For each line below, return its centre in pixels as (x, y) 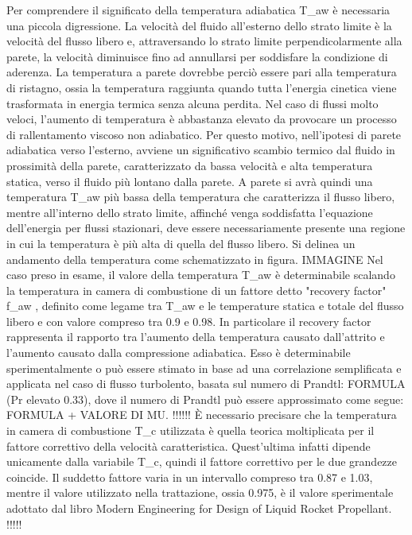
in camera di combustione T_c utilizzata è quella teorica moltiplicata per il (190, 430)
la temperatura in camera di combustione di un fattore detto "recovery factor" (196, 290)
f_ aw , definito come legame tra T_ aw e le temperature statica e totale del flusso (205, 306)
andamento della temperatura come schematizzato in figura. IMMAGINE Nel (195, 259)
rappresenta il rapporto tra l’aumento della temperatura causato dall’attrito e (196, 337)
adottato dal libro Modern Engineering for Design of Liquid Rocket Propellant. (199, 508)
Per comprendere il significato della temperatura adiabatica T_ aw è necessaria (198, 10)
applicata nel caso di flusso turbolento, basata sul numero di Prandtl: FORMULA (206, 384)
